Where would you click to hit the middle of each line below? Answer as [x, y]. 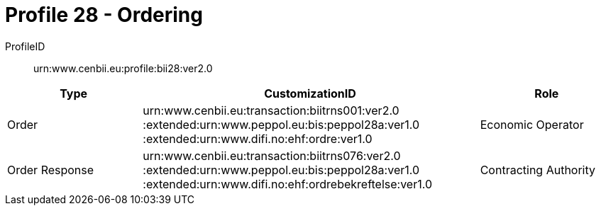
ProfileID [25, 46]
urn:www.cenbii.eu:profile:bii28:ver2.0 [123, 68]
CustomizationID [310, 93]
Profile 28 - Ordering [104, 15]
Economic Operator [532, 124]
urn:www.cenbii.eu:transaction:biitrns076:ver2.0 [272, 155]
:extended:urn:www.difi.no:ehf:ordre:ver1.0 [258, 138]
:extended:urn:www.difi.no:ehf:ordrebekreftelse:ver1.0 [288, 184]
